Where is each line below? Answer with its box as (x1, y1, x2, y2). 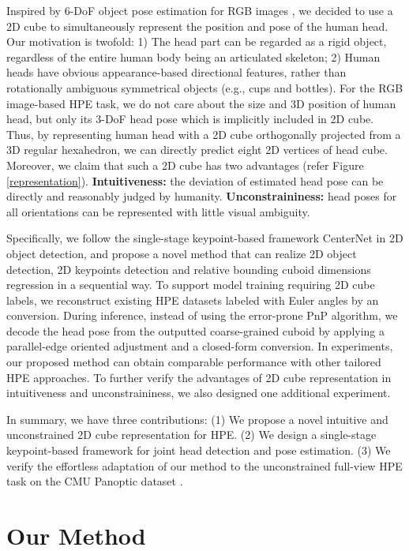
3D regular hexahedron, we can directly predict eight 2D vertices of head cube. (6, 141, 388, 158)
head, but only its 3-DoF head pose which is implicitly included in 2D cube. (6, 111, 374, 127)
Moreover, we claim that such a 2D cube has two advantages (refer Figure (6, 156, 364, 173)
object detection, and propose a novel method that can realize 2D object (6, 245, 357, 261)
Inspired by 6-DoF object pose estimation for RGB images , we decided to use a (6, 2, 393, 18)
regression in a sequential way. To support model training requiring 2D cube (6, 276, 375, 293)
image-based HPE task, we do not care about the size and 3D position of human (6, 95, 396, 111)
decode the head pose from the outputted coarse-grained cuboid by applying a (6, 322, 385, 339)
